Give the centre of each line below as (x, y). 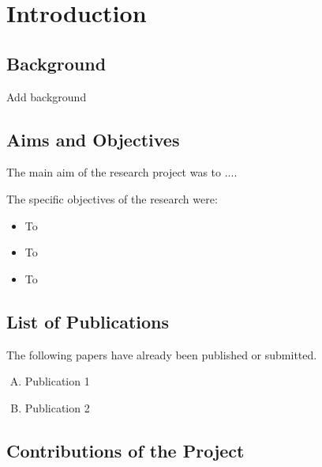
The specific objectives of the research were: (112, 198)
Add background (47, 96)
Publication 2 (57, 407)
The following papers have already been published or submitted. (162, 354)
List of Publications (88, 321)
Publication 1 (57, 381)
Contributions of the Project (125, 450)
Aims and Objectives (93, 139)
